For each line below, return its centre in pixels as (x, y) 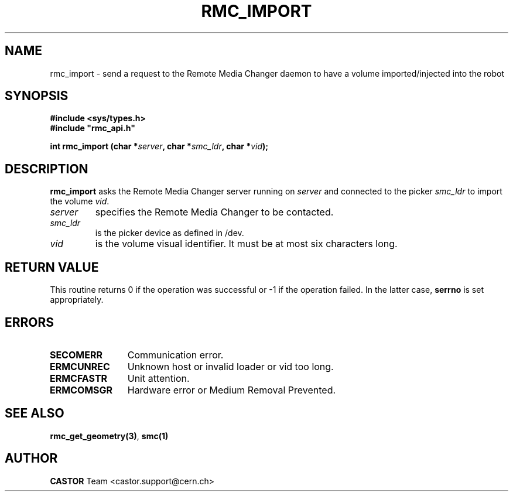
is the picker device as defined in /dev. (170, 233)
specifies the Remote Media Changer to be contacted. (214, 212)
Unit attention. (158, 378)
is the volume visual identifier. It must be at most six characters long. (246, 244)
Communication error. (175, 355)
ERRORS (30, 322)
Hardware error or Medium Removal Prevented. (232, 390)
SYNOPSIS (37, 96)
